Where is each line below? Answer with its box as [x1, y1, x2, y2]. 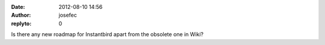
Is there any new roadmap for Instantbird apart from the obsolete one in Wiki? [11, 31, 204, 38]
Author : [11, 12, 31, 19]
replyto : [11, 20, 32, 27]
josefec [58, 12, 78, 19]
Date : [11, 4, 25, 10]
